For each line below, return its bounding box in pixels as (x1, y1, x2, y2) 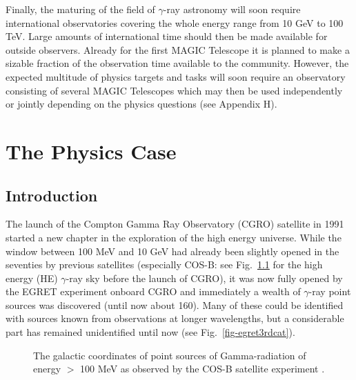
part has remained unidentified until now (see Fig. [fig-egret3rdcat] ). (6, 325, 295, 339)
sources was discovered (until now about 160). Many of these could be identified (6, 297, 344, 312)
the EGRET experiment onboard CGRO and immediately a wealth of (6, 284, 301, 299)
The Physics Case (6, 137, 177, 165)
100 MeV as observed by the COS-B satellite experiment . (80, 361, 325, 376)
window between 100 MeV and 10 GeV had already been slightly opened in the (6, 243, 339, 258)
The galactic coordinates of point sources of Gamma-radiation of (33, 348, 306, 362)
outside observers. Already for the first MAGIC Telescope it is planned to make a (6, 42, 350, 57)
